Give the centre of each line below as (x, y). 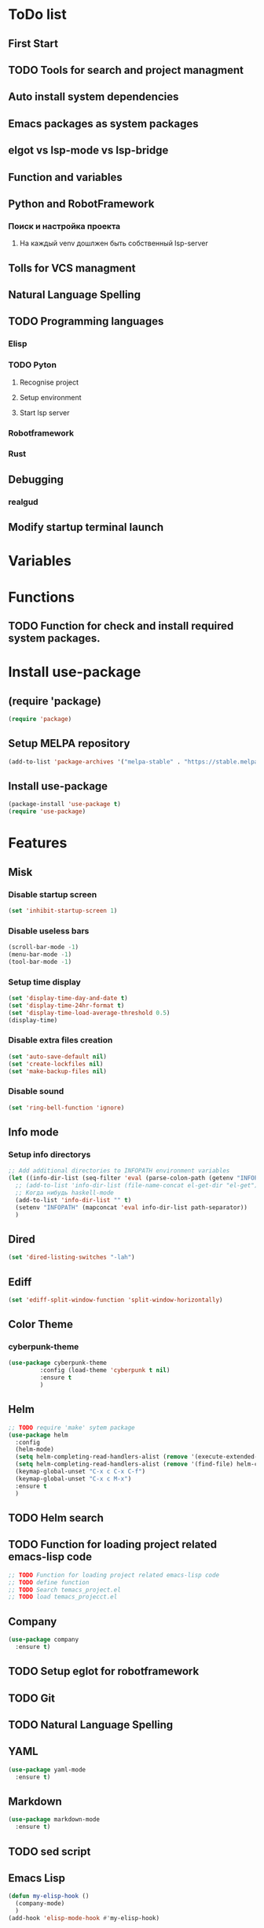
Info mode (33, 1132)
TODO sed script (49, 1851)
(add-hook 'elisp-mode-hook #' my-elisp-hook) (84, 1918)
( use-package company (44, 1640)
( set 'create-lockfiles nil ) (56, 1064)
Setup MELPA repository (69, 743)
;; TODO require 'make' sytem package (71, 1428)
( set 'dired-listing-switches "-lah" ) (71, 1257)
